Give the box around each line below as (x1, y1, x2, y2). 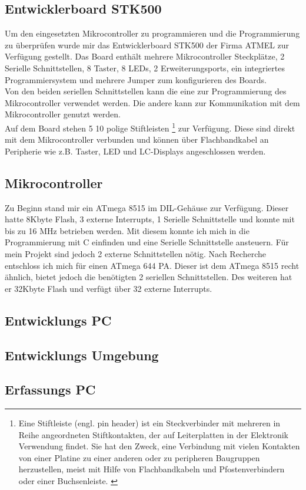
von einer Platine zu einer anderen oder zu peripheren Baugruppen (18, 451, 260, 463)
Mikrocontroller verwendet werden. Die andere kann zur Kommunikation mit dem (5, 96, 300, 108)
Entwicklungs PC (5, 311, 112, 329)
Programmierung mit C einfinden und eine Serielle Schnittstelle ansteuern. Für (5, 236, 289, 248)
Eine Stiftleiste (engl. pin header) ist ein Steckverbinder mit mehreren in (18, 417, 281, 429)
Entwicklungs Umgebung (5, 346, 159, 364)
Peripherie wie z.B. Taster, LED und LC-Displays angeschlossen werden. (5, 144, 266, 157)
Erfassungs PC (5, 380, 96, 399)
